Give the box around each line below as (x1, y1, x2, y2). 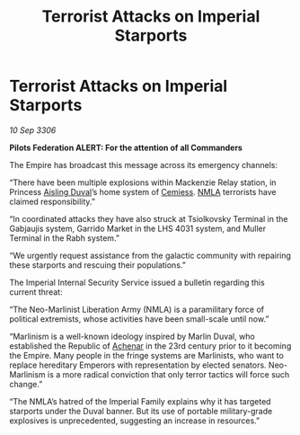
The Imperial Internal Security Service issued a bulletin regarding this (9, 277, 265, 288)
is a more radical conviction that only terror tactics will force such (48, 368, 290, 379)
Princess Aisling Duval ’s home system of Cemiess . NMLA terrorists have (9, 186, 277, 197)
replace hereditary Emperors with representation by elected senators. (9, 360, 267, 370)
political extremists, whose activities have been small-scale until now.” (9, 313, 269, 324)
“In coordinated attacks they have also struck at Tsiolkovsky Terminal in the (9, 213, 288, 224)
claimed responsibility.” (9, 196, 96, 207)
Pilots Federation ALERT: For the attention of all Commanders (9, 142, 243, 153)
